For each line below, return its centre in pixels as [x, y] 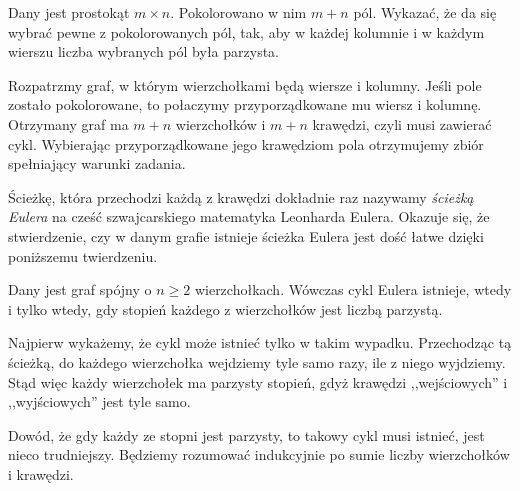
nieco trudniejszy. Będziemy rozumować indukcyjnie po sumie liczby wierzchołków [259, 454]
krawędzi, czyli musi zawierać [402, 123]
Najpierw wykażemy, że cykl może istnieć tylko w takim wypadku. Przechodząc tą [260, 342]
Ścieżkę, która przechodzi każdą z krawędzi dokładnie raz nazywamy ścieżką [241, 196]
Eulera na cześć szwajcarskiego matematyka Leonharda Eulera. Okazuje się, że [249, 216]
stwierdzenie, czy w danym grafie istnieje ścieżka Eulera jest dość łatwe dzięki [246, 235]
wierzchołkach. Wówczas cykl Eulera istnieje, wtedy [353, 289]
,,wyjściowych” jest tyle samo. [99, 401]
